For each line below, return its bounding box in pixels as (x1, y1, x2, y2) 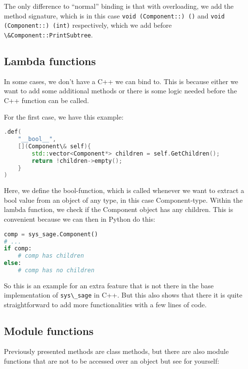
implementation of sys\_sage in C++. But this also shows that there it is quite (4, 290, 243, 300)
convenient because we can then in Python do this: (4, 214, 156, 224)
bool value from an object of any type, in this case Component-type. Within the (4, 194, 243, 205)
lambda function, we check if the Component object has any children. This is (4, 204, 233, 214)
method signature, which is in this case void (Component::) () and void (4, 10, 225, 20)
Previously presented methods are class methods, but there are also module (4, 346, 229, 356)
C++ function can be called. (4, 95, 89, 105)
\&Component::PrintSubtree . (4, 29, 93, 39)
